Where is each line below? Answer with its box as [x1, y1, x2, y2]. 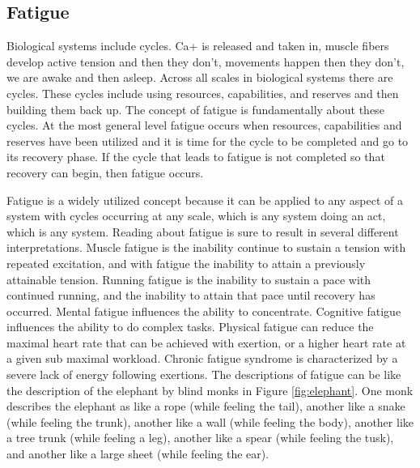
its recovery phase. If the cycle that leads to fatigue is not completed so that [6, 148, 385, 165]
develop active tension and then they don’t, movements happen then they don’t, [6, 53, 405, 70]
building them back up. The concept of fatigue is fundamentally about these [6, 100, 384, 117]
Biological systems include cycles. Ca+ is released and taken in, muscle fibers [6, 37, 389, 54]
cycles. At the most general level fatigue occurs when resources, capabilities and [6, 117, 402, 134]
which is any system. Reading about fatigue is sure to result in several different [6, 223, 399, 240]
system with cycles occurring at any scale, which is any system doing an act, [6, 207, 386, 224]
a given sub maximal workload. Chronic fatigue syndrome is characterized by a [6, 350, 398, 367]
